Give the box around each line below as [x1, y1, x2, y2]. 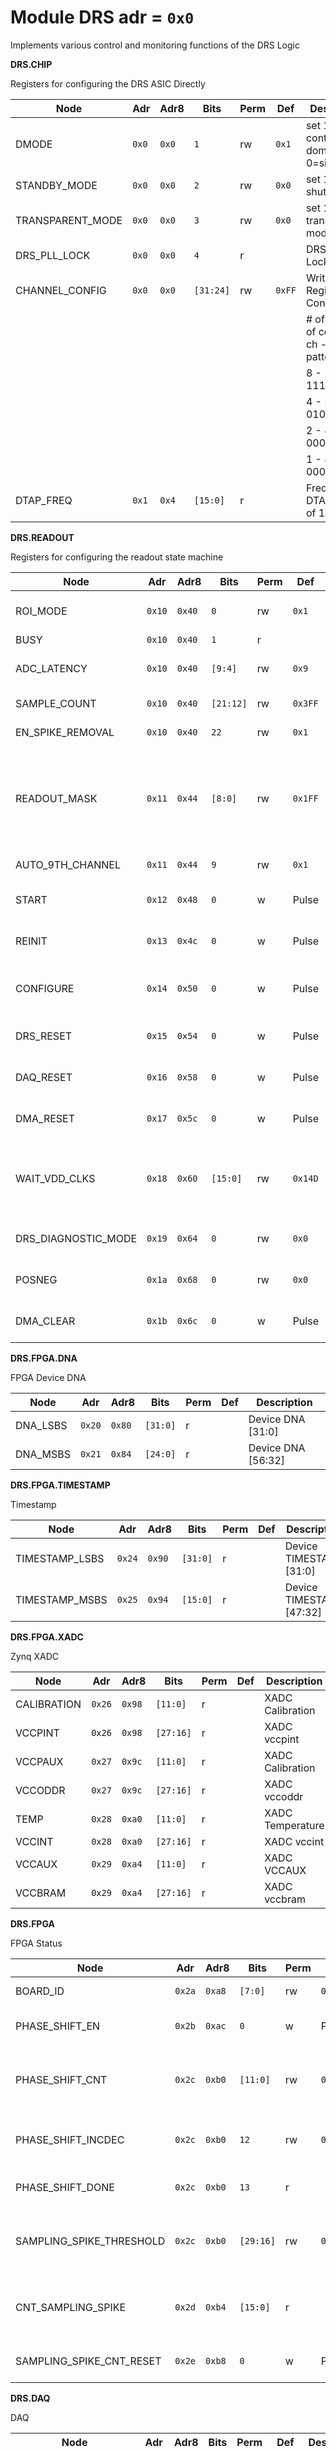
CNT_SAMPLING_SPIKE [15, 2300, 127, 2314]
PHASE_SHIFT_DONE [15, 2180, 115, 2194]
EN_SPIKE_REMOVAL [15, 725, 115, 739]
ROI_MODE [15, 604, 68, 618]
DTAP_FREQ [15, 493, 73, 507]
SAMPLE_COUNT [15, 696, 97, 710]
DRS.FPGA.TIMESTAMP [10, 1479, 111, 1491]
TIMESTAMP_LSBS [15, 1551, 105, 1565]
